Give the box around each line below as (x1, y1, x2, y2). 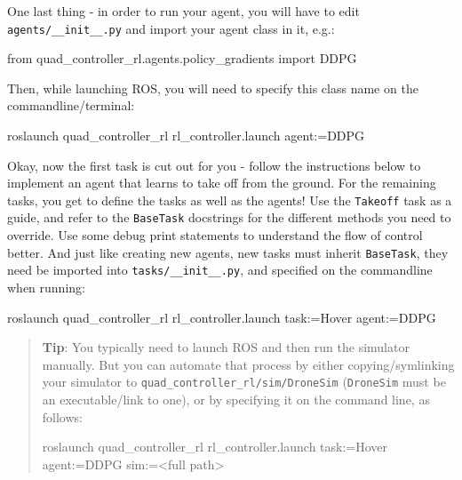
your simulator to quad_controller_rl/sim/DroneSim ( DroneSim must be (42, 372, 446, 391)
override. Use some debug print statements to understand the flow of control (7, 226, 423, 244)
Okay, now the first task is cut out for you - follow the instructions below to (7, 156, 421, 174)
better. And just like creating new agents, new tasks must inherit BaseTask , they (7, 243, 449, 261)
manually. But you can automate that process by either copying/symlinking (42, 355, 455, 373)
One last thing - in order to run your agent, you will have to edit (7, 2, 360, 20)
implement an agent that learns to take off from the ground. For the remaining (7, 173, 436, 192)
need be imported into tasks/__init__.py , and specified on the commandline (7, 260, 433, 279)
